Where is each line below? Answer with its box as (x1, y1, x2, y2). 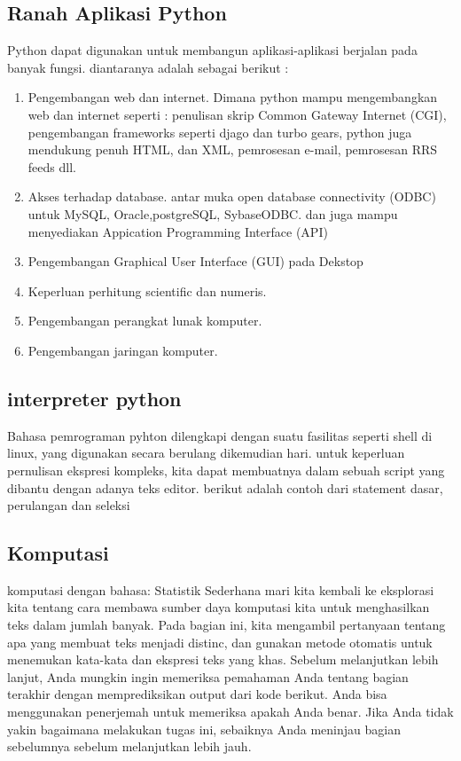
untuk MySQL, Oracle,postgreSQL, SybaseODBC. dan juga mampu (27, 204, 398, 223)
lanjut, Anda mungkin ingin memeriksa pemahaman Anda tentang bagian (7, 667, 409, 686)
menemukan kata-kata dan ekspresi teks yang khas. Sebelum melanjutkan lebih (7, 650, 439, 669)
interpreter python (7, 384, 182, 412)
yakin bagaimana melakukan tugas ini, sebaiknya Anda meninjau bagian (7, 719, 401, 738)
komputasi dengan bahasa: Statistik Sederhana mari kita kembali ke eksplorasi (7, 580, 434, 599)
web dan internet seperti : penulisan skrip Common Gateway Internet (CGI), (27, 105, 447, 123)
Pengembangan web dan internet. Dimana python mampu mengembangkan (27, 88, 438, 106)
